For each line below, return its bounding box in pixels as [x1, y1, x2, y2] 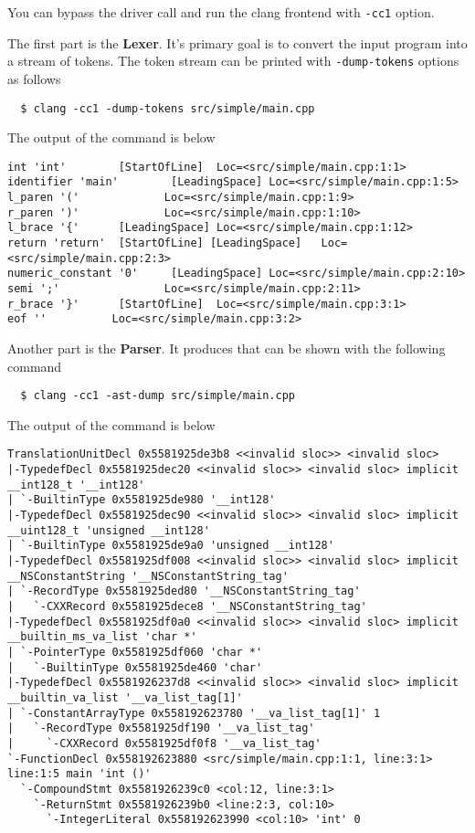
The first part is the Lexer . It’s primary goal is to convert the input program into [7, 33, 468, 52]
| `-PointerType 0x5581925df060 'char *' [7, 645, 263, 659]
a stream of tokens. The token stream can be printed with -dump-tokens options [7, 51, 459, 70]
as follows [7, 69, 61, 88]
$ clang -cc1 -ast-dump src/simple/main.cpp [20, 389, 295, 403]
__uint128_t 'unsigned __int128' [7, 523, 210, 537]
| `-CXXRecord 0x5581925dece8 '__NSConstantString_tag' [7, 599, 367, 613]
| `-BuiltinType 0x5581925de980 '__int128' [7, 493, 276, 507]
